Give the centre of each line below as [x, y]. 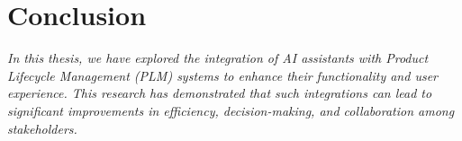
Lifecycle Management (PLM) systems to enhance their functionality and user [222, 75]
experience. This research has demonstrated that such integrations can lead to [220, 93]
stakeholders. [42, 128]
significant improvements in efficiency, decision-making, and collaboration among [231, 110]
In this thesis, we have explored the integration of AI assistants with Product [218, 58]
